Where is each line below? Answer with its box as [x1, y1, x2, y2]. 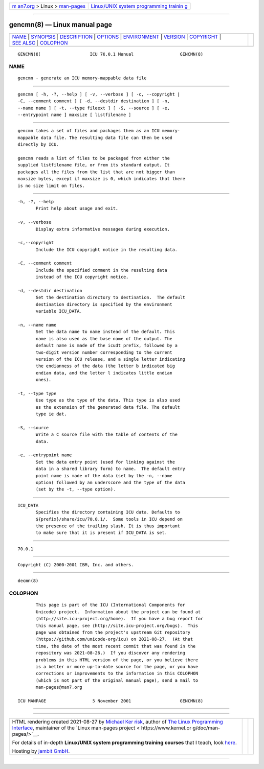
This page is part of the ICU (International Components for [36, 602, 185, 608]
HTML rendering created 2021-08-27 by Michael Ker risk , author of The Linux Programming [12, 719, 223, 725]
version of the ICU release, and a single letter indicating [36, 356, 185, 362]
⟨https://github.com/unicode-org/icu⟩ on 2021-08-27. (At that [36, 636, 193, 642]
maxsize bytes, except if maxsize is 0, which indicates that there [18, 176, 185, 182]
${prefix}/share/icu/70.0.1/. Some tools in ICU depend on [36, 516, 183, 522]
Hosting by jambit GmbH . [12, 748, 70, 755]
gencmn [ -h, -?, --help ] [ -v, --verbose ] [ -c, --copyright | [18, 91, 180, 97]
